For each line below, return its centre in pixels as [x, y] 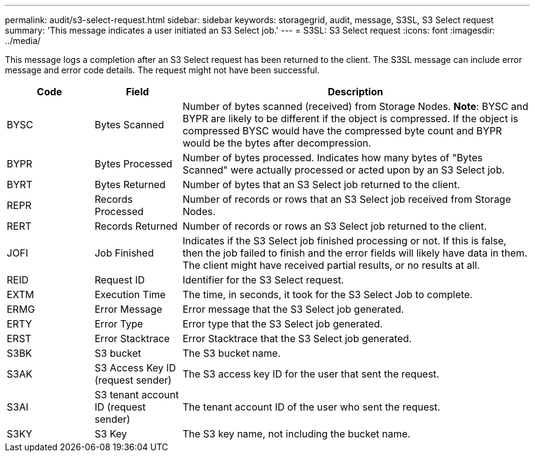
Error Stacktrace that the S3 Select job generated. [297, 338]
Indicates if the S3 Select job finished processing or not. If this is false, [344, 241]
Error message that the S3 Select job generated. [293, 309]
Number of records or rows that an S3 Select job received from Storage [347, 199]
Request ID [119, 280]
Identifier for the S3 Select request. [263, 280]
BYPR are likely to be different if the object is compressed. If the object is [350, 119]
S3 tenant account [136, 395]
